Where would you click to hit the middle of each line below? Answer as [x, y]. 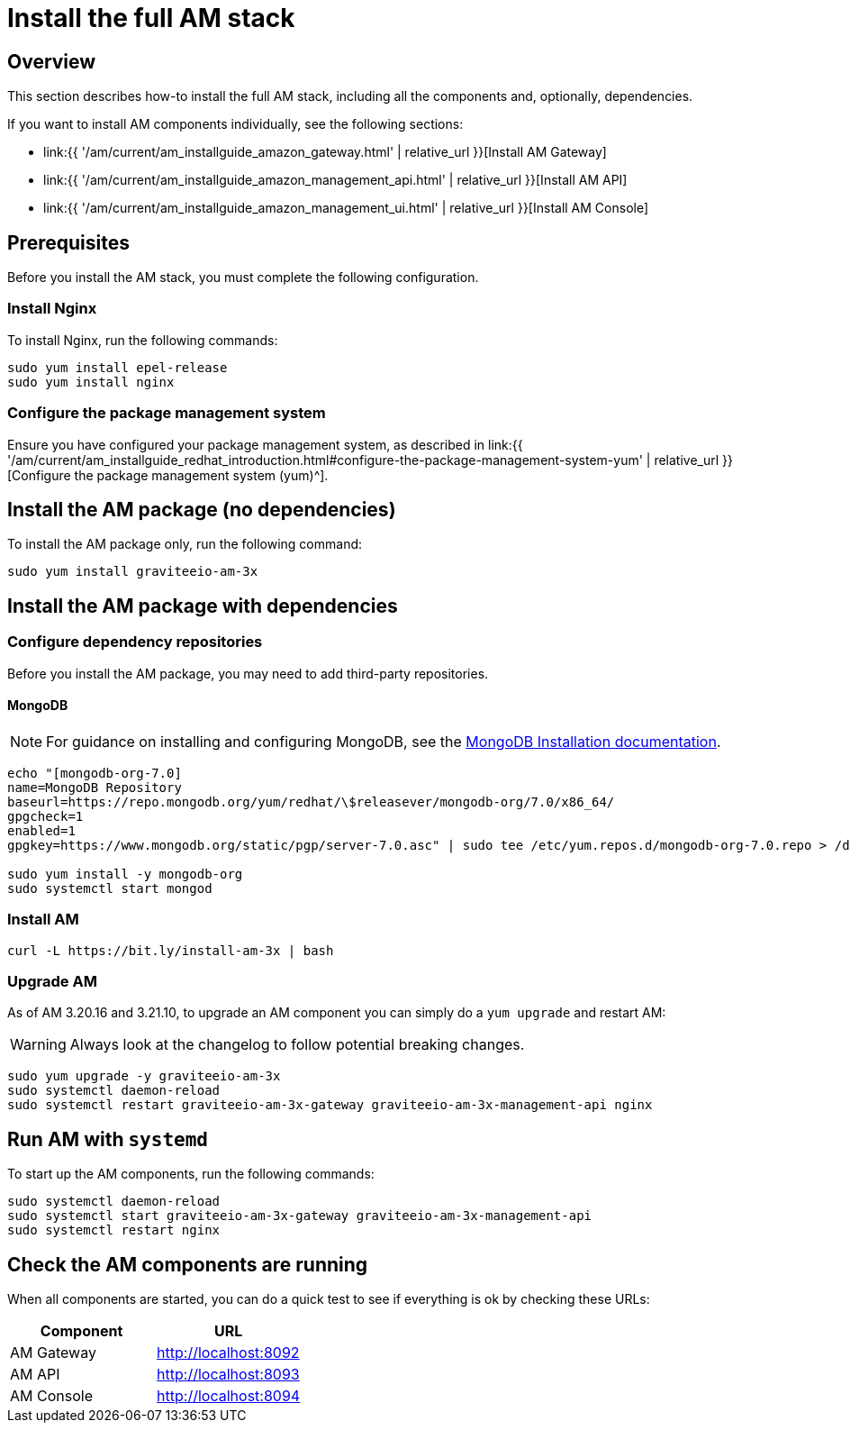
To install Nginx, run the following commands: [143, 340]
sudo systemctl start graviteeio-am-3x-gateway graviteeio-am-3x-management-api [300, 1216]
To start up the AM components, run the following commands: [191, 1174]
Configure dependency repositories [135, 642]
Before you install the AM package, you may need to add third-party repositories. [248, 673]
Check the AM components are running [188, 1264]
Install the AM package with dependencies [203, 606]
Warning [38, 1045]
